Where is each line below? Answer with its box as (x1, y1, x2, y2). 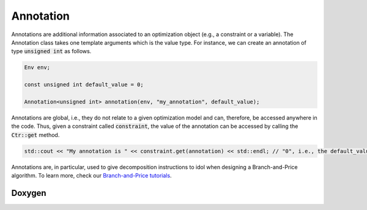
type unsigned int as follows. (11, 48, 92, 55)
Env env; (24, 64, 51, 71)
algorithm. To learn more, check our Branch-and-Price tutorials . (11, 172, 172, 179)
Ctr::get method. (11, 131, 60, 138)
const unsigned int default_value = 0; (24, 81, 144, 88)
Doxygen (11, 187, 46, 198)
